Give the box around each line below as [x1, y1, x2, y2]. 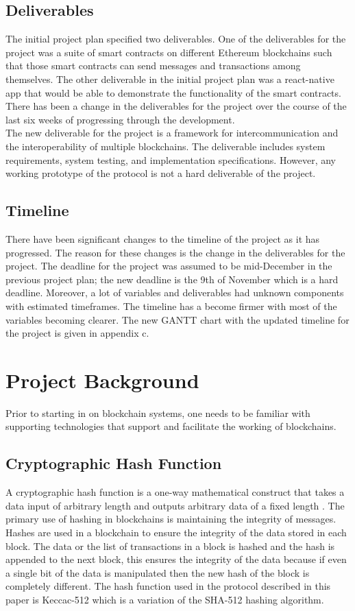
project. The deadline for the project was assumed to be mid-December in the [5, 259, 332, 273]
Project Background [5, 366, 199, 394]
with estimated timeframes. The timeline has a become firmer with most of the [5, 298, 337, 313]
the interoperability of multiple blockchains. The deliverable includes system [5, 139, 326, 153]
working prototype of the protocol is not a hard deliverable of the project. [5, 166, 316, 180]
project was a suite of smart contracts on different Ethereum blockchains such [5, 45, 332, 59]
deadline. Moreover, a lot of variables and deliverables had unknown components [5, 285, 344, 300]
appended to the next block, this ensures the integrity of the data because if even [5, 552, 347, 566]
